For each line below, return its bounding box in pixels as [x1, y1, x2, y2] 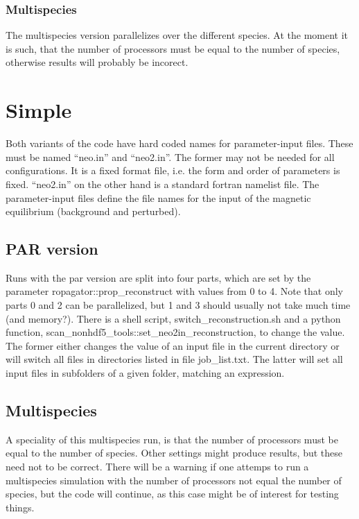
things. [6, 500, 35, 514]
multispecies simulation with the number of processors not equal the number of [6, 473, 342, 487]
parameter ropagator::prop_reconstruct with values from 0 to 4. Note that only [6, 284, 343, 298]
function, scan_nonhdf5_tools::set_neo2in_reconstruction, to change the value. [6, 325, 345, 339]
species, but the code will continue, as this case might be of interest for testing [6, 486, 339, 501]
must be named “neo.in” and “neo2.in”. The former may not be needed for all [6, 149, 335, 164]
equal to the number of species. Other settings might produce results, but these [6, 445, 343, 460]
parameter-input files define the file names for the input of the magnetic [6, 190, 311, 205]
